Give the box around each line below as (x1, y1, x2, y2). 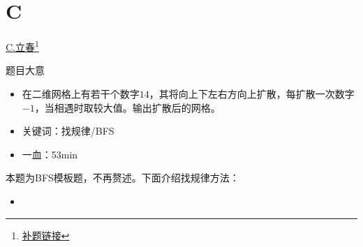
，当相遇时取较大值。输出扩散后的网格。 (34, 100, 221, 114)
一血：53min (22, 147, 78, 161)
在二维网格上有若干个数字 (22, 86, 140, 100)
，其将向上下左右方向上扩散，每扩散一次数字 (149, 86, 355, 100)
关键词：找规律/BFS (22, 123, 114, 138)
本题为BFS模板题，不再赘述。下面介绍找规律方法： (6, 170, 239, 185)
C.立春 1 (6, 38, 39, 54)
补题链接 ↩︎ (22, 227, 70, 242)
